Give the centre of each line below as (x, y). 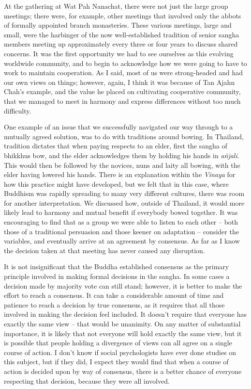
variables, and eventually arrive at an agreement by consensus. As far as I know (122, 241)
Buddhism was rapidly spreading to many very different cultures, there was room (124, 193)
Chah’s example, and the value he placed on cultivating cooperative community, (122, 91)
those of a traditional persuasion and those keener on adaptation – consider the (121, 231)
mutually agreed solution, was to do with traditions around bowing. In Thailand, (124, 136)
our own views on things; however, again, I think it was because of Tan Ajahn (119, 82)
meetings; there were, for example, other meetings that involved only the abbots (123, 15)
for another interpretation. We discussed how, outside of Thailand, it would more (124, 203)
